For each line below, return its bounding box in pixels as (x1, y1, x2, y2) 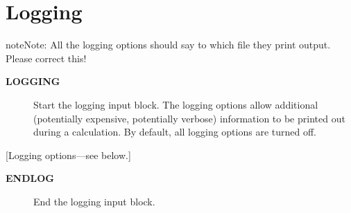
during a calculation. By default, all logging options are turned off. (33, 124, 317, 139)
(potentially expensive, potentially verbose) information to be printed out (33, 111, 345, 125)
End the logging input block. (33, 194, 155, 208)
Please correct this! (6, 50, 87, 65)
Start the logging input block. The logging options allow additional (33, 97, 318, 111)
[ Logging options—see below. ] (6, 147, 131, 162)
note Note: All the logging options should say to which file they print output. (6, 37, 331, 52)
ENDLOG (6, 171, 54, 185)
